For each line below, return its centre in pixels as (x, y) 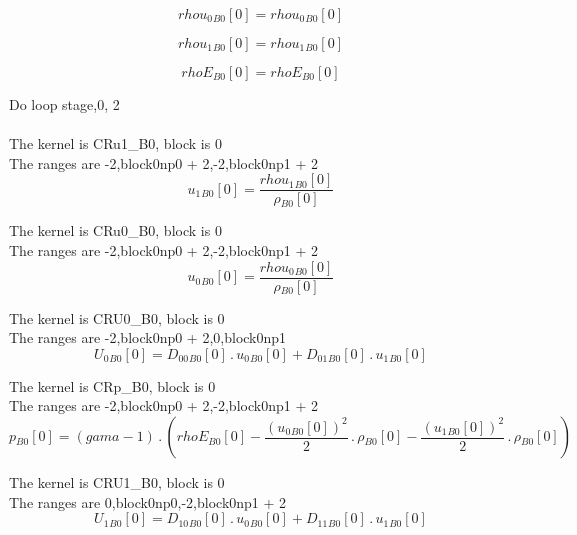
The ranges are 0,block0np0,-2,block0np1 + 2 (148, 501)
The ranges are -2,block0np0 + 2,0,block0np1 (148, 337)
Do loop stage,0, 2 (64, 104)
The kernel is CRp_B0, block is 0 (112, 385)
